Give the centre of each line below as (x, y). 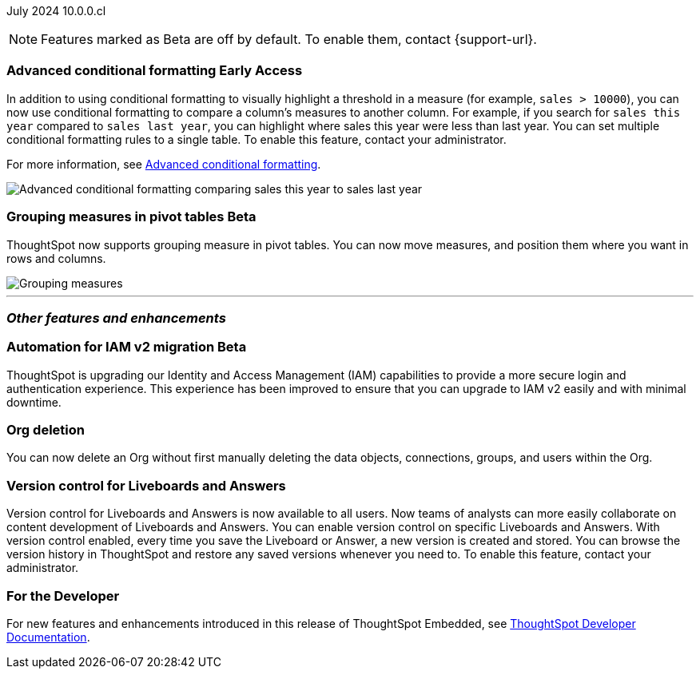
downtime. (34, 402)
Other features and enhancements (116, 318)
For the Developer (63, 596)
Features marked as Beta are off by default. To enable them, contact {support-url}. (289, 39)
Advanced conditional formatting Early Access (155, 71)
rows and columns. (56, 258)
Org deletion (46, 430)
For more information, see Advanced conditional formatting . (164, 164)
